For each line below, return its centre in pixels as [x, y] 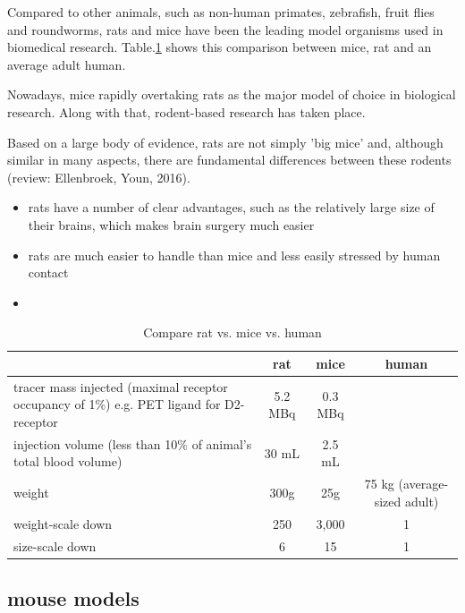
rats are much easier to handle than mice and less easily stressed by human [234, 255]
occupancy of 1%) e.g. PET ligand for [117, 404]
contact [48, 272]
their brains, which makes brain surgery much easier [171, 224]
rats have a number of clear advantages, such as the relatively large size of [231, 207]
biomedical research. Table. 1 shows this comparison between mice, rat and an [220, 47]
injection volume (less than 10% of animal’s [133, 443]
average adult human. [67, 64]
